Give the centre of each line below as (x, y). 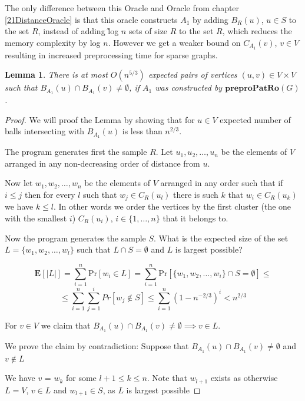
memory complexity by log (53, 42)
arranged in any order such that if (222, 183)
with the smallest (36, 218)
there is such (196, 194)
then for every (50, 194)
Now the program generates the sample (75, 238)
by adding (210, 19)
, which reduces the (257, 31)
